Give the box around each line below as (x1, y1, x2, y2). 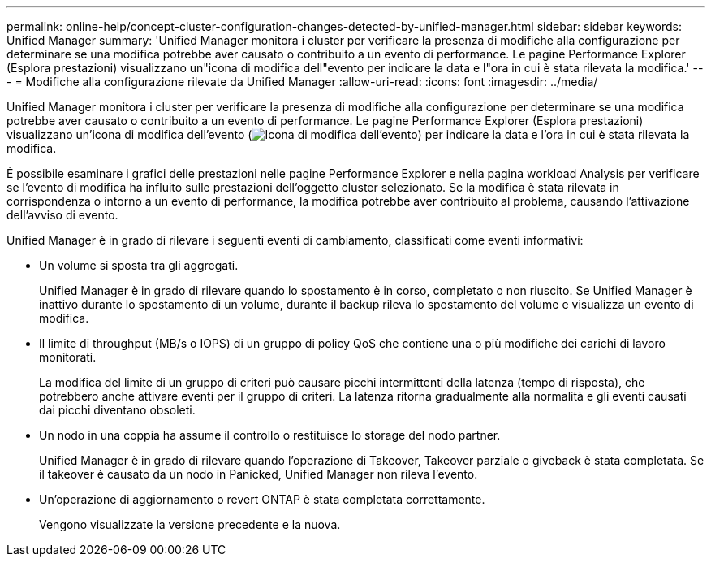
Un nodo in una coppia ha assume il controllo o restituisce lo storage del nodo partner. (39, 428, 501, 442)
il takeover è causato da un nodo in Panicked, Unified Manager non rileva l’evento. (39, 467, 478, 481)
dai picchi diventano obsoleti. (39, 403, 196, 417)
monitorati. (39, 350, 97, 364)
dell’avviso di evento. (6, 208, 118, 222)
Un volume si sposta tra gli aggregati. (39, 258, 239, 272)
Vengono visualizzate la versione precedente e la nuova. (39, 518, 341, 531)
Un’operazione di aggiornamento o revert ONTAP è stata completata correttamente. (39, 492, 485, 506)
